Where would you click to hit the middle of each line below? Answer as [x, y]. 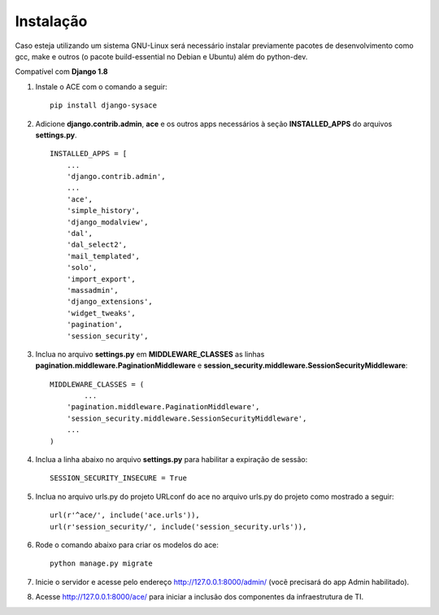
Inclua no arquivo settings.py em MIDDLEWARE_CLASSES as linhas [150, 354]
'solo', [82, 268]
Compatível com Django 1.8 [62, 72]
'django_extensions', [110, 302]
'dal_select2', [97, 245]
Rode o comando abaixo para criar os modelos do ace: [127, 545]
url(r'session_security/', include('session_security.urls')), [178, 526]
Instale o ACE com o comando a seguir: [102, 86]
